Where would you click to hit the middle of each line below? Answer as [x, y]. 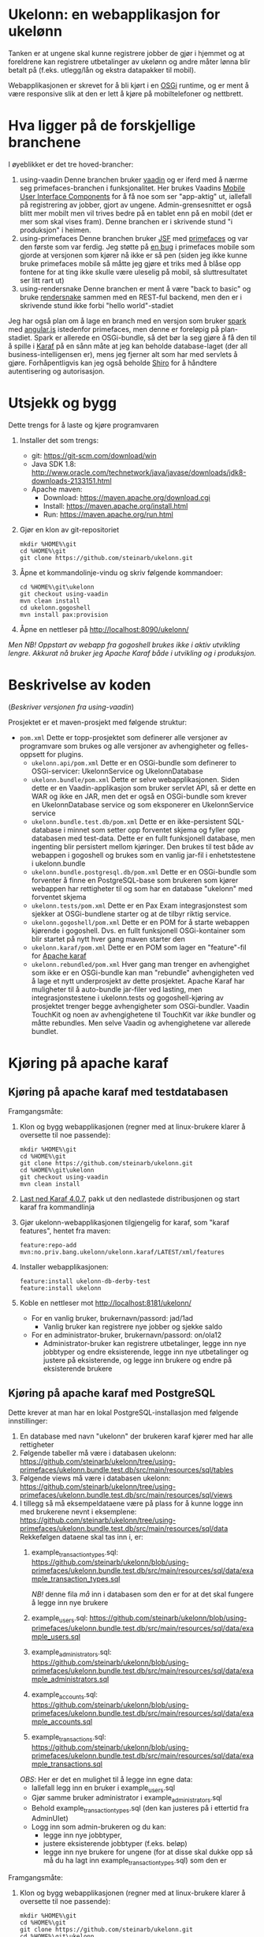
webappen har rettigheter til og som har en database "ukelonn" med [142, 888]
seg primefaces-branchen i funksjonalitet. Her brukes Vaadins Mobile [132, 188]
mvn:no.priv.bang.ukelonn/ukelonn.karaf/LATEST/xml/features [122, 1252]
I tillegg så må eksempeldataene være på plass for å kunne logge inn [131, 1503]
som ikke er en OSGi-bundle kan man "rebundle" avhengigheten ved [143, 972]
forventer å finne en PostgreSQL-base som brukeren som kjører [135, 880]
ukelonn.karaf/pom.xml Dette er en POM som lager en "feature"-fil [139, 947]
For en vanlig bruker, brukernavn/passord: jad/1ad [112, 1318]
